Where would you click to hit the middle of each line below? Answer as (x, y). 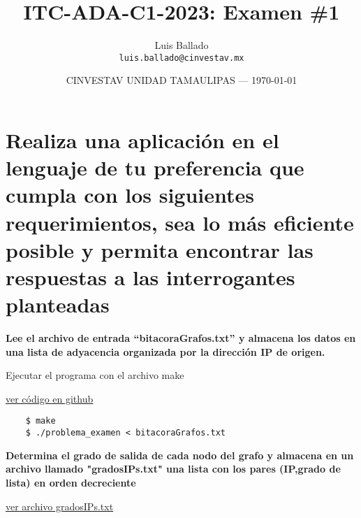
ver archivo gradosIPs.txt (60, 506)
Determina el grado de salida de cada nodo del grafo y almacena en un (180, 455)
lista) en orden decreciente (71, 482)
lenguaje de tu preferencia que (155, 167)
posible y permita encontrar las (160, 249)
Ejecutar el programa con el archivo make (95, 375)
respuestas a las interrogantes (150, 276)
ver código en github (50, 398)
